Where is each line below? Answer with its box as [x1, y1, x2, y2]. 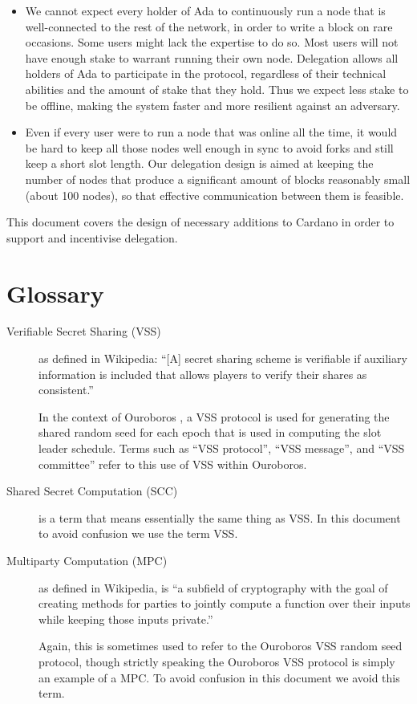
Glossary [6, 276, 104, 309]
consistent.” [38, 381, 94, 398]
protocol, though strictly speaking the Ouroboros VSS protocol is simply [38, 653, 395, 669]
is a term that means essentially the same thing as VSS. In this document [38, 509, 401, 526]
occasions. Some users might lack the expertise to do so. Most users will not [25, 34, 399, 51]
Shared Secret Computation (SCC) [6, 482, 178, 499]
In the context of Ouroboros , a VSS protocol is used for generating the [38, 408, 390, 425]
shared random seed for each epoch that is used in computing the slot [38, 424, 382, 441]
